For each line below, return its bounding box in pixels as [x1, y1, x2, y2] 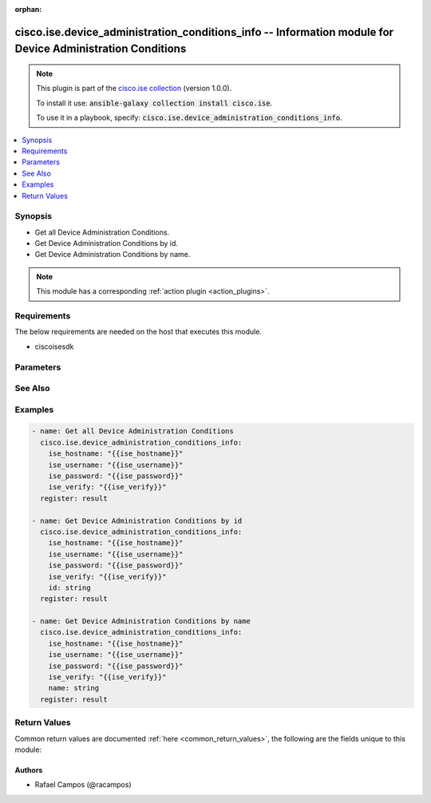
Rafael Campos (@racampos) [34, 780, 132, 789]
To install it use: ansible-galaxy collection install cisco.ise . [36, 98, 273, 108]
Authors [14, 765, 43, 774]
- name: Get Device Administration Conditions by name [31, 617, 251, 626]
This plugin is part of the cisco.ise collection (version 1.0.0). [36, 84, 232, 93]
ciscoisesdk [34, 342, 74, 351]
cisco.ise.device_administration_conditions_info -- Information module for [14, 25, 394, 39]
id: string [48, 583, 91, 592]
